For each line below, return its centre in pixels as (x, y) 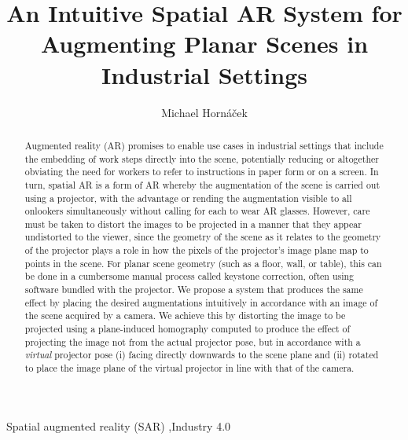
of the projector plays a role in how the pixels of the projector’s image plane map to (197, 250)
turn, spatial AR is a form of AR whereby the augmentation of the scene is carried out (202, 184)
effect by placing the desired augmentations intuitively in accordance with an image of (201, 302)
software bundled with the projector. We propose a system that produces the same (194, 290)
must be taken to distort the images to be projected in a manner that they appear (193, 224)
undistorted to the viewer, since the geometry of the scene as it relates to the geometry (203, 237)
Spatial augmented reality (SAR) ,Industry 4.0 (119, 425)
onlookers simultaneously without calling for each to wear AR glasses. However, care (197, 211)
